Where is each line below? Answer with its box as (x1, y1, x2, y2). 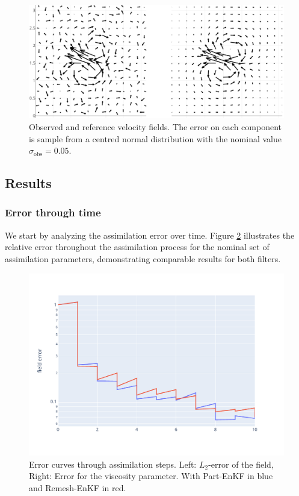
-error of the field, (208, 457, 274, 470)
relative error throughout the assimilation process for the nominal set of (5, 240, 270, 253)
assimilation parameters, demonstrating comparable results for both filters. (5, 252, 281, 265)
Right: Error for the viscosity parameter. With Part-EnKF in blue (29, 469, 273, 482)
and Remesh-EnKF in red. (29, 482, 126, 494)
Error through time (5, 205, 101, 220)
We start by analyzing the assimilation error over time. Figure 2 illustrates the (5, 228, 295, 241)
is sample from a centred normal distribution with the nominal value (29, 132, 282, 145)
